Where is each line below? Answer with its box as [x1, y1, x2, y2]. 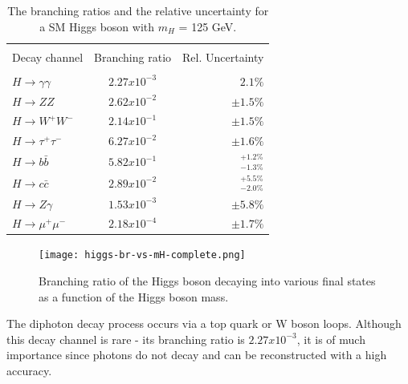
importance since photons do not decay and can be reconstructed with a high [6, 346, 387, 363]
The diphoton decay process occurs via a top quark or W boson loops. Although [6, 315, 402, 332]
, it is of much [296, 330, 365, 347]
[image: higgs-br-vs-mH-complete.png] [39, 249, 246, 261]
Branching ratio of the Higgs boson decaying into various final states [39, 273, 376, 289]
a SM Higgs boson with [39, 18, 155, 34]
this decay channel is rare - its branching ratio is [6, 330, 245, 347]
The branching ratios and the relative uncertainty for [7, 2, 269, 18]
